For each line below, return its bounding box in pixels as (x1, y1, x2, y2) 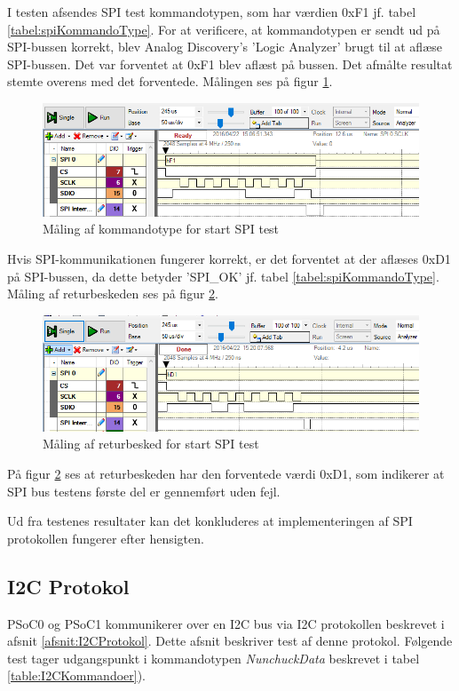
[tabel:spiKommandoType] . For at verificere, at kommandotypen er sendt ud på (7, 20, 440, 38)
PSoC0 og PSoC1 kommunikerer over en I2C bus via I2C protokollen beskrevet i (7, 614, 445, 632)
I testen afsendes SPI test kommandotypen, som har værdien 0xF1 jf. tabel (7, 3, 416, 20)
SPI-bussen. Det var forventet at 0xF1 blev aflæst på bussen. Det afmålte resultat (7, 54, 453, 73)
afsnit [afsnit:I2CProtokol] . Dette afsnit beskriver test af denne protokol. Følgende (7, 631, 453, 650)
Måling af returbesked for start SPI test (43, 434, 259, 453)
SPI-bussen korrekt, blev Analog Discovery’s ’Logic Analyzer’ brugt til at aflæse (7, 37, 442, 56)
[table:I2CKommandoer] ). (7, 666, 146, 685)
